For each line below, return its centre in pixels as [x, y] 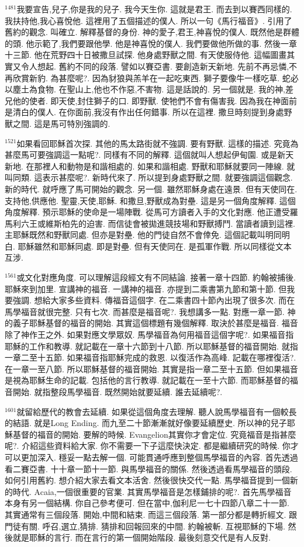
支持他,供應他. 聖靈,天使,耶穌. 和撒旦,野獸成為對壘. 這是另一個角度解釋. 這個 [150, 200]
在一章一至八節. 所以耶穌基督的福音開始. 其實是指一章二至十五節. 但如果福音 [151, 368]
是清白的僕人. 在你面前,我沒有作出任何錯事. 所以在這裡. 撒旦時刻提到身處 [144, 112]
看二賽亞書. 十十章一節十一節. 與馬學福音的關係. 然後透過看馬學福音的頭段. [148, 468]
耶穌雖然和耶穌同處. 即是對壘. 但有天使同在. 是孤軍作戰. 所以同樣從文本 [155, 246]
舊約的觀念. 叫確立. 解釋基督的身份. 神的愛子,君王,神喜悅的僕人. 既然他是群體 [152, 32]
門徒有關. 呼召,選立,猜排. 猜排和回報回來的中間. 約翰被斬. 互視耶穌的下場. [145, 526]
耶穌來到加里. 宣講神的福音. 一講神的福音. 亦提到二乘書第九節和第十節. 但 [146, 288]
